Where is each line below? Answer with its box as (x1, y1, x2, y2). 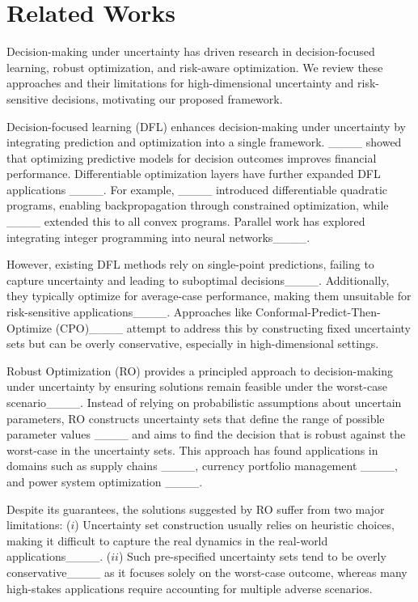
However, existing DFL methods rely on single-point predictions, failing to (6, 256, 374, 273)
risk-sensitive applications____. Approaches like (6, 303, 252, 320)
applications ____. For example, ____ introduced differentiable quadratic (6, 180, 388, 197)
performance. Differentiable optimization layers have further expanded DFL (6, 165, 381, 182)
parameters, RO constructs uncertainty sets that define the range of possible (6, 409, 385, 426)
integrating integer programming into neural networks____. (6, 228, 310, 245)
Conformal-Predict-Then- (255, 303, 381, 320)
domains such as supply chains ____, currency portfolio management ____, (6, 457, 398, 474)
